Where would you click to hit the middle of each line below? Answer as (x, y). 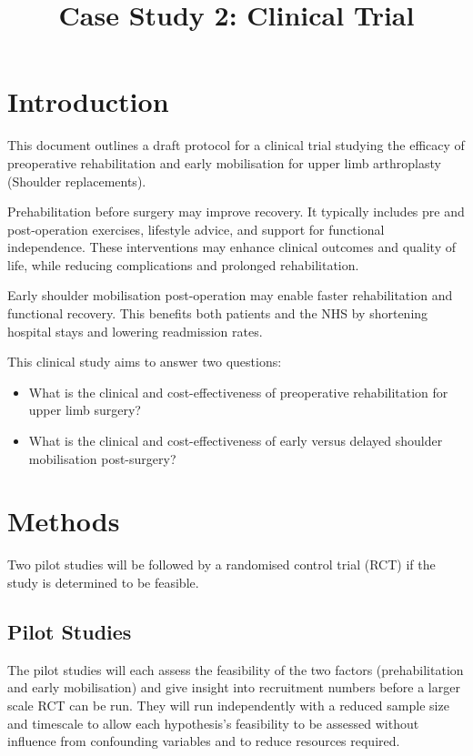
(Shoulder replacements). (77, 181)
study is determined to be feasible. (103, 582)
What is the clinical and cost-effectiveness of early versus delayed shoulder (236, 441)
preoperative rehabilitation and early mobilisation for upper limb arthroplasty (224, 162)
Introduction (88, 101)
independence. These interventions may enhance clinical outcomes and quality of (231, 247)
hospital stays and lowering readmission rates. (135, 331)
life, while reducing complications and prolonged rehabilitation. (183, 264)
